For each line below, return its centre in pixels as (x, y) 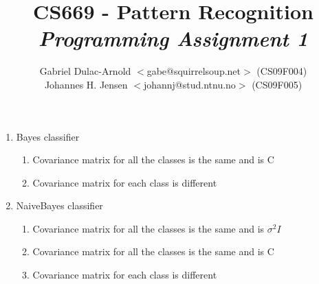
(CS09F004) (282, 71)
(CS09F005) (277, 84)
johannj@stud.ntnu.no (189, 84)
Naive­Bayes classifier (59, 205)
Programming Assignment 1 (173, 38)
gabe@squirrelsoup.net (194, 71)
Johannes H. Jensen (86, 84)
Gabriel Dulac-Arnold (85, 71)
